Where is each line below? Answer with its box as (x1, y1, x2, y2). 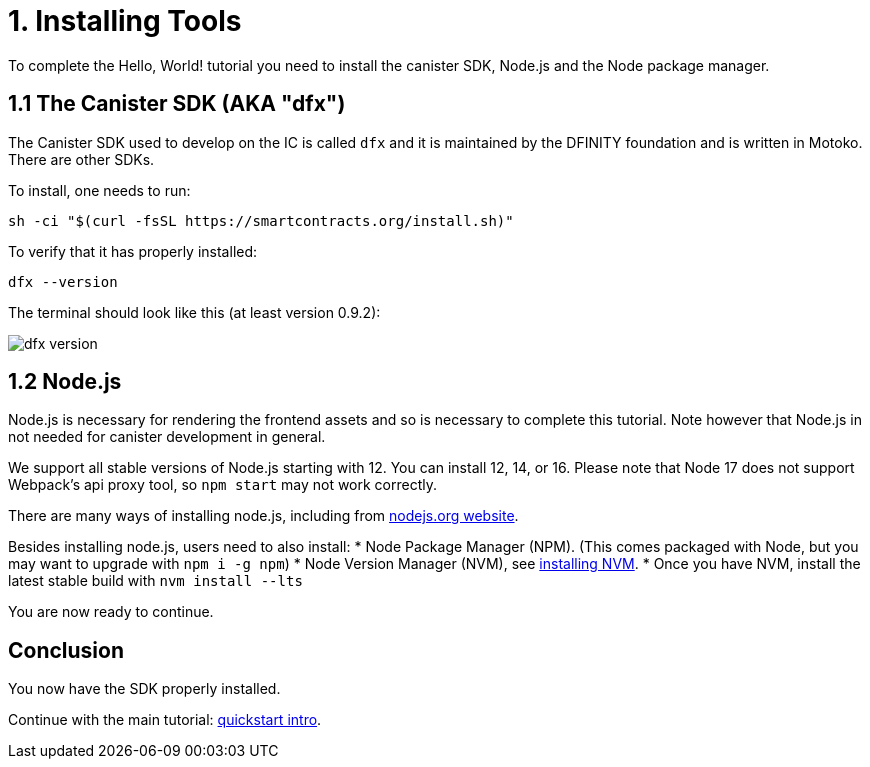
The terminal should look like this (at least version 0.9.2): (8, 303, 381, 321)
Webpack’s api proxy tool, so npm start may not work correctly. (8, 476, 438, 494)
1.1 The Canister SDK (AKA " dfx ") (8, 91, 346, 117)
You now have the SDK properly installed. (8, 680, 281, 698)
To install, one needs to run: (8, 181, 191, 199)
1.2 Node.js (8, 369, 122, 395)
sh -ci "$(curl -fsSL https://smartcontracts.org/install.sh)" (8, 212, 514, 229)
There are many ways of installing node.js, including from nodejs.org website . (8, 507, 519, 525)
